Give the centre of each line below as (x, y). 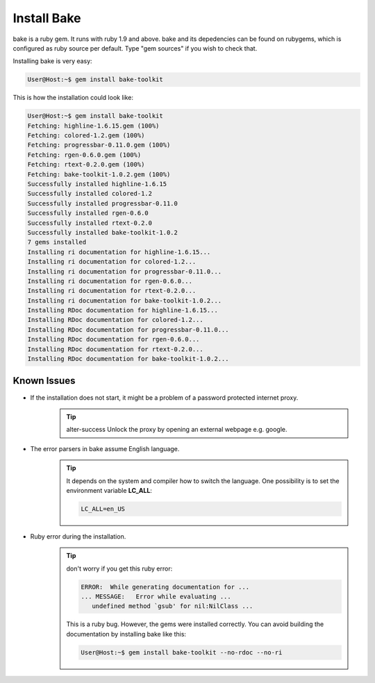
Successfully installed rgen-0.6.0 (88, 213)
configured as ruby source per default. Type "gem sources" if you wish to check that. (135, 48)
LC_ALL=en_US (103, 509)
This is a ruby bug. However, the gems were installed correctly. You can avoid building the (195, 624)
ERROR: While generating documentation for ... (165, 587)
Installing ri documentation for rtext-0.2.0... (112, 291)
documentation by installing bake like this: (126, 634)
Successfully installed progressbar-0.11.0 (103, 203)
